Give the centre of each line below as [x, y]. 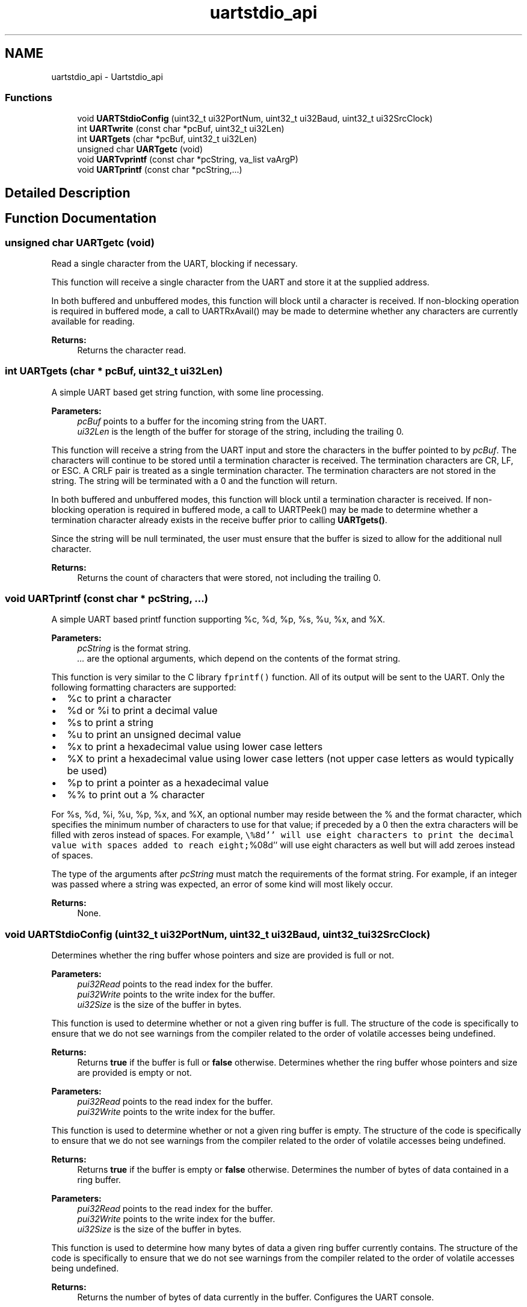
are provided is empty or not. [134, 1073]
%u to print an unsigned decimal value [154, 735]
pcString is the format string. [134, 648]
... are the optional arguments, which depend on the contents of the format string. [239, 659]
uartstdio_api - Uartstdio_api [107, 76]
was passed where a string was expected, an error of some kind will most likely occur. [222, 884]
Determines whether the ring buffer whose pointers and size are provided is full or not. [223, 955]
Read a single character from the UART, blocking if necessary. [174, 263]
